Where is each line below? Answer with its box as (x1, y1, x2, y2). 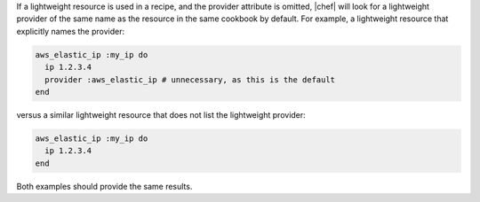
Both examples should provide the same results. (16, 181, 193, 191)
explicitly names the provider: (16, 26, 124, 36)
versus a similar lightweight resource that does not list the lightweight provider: (16, 109, 306, 120)
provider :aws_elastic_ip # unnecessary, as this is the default (44, 74, 336, 84)
